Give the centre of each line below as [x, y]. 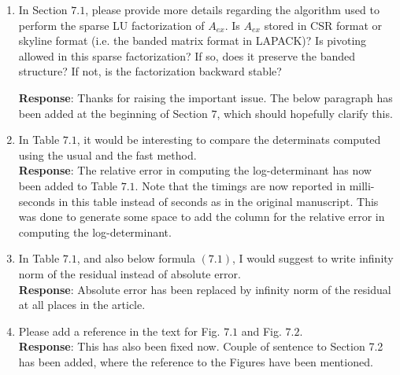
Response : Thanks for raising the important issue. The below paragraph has [206, 97]
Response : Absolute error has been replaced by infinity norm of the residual [205, 289]
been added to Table [68, 185]
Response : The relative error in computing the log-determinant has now [195, 170]
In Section [43, 9]
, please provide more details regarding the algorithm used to [232, 9]
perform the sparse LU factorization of [111, 25]
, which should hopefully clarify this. [305, 113]
